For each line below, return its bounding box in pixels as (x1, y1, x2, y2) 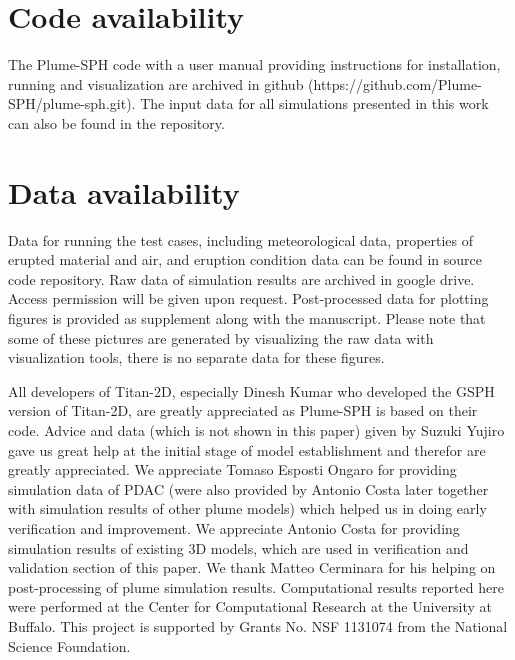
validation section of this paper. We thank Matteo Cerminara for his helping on (8, 557, 496, 578)
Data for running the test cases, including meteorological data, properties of (8, 229, 474, 250)
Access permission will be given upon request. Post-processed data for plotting (8, 288, 489, 309)
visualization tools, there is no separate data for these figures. (8, 347, 385, 368)
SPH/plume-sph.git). (8, 93, 136, 114)
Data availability (8, 171, 240, 212)
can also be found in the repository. (8, 112, 225, 133)
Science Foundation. (8, 635, 131, 656)
